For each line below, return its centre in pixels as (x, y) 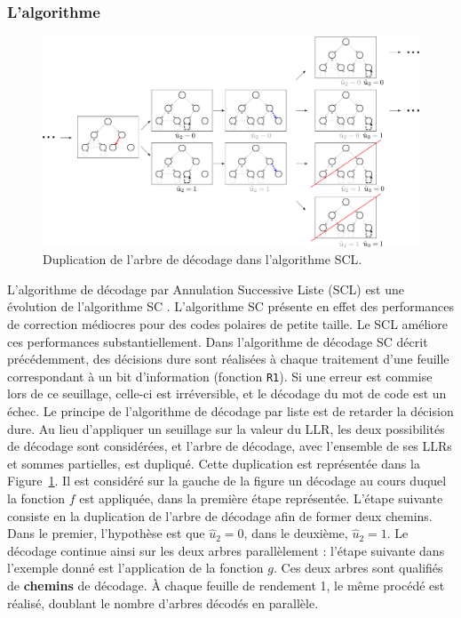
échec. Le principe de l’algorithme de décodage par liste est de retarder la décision (230, 411)
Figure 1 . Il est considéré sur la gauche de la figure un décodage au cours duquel (227, 481)
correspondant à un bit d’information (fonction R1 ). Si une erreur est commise (220, 376)
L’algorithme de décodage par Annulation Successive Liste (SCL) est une (206, 289)
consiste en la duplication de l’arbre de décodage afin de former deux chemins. (220, 515)
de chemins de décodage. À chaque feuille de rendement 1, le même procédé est (226, 585)
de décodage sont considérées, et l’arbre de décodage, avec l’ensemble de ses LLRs (230, 446)
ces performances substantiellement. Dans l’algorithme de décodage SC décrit (218, 341)
